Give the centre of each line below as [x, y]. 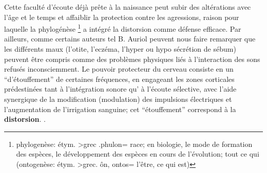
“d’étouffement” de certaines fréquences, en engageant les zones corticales [119, 79]
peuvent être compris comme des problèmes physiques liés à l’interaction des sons [132, 59]
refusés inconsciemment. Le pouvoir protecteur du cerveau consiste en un [119, 69]
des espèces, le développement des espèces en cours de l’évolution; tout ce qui [138, 154]
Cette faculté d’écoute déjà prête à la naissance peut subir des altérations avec [128, 7]
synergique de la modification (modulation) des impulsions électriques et [118, 99]
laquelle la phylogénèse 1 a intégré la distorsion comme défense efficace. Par [123, 28]
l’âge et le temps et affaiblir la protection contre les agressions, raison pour [122, 17]
